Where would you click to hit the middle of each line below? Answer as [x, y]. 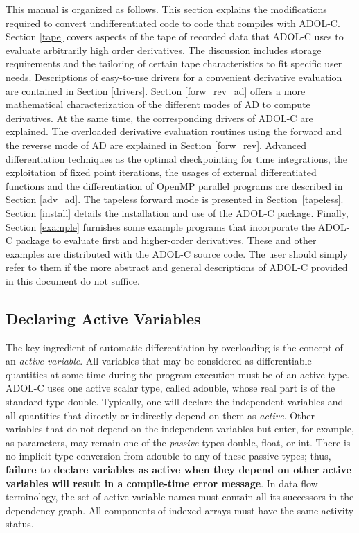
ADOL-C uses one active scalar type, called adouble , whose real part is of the [170, 388]
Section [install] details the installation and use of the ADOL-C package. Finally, [177, 212]
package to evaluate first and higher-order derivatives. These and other [166, 240]
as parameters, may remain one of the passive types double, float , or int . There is [178, 442]
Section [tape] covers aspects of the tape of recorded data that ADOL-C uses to [175, 36]
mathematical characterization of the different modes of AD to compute [158, 104]
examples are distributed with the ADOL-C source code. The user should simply [177, 253]
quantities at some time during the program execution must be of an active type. [178, 374]
